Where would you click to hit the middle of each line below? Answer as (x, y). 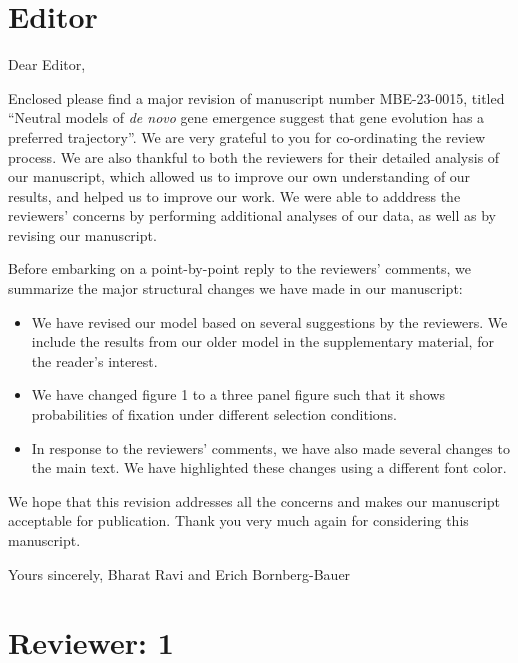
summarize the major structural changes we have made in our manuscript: (235, 288)
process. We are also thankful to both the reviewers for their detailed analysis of (254, 156)
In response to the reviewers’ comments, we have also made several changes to (270, 447)
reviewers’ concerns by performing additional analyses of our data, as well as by (252, 215)
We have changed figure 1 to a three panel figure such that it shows (238, 394)
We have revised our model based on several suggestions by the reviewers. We (269, 321)
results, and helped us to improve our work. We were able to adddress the (234, 195)
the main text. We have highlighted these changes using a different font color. (269, 467)
